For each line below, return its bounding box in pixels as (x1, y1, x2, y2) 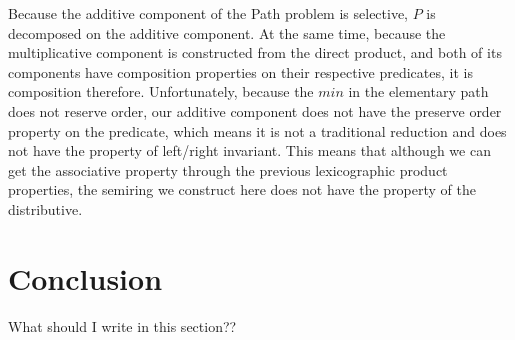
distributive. (8, 198, 83, 219)
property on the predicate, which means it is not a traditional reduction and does (8, 120, 507, 141)
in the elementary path (348, 81, 489, 102)
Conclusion (8, 257, 163, 298)
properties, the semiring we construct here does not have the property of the (8, 179, 477, 200)
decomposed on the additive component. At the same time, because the (8, 22, 446, 43)
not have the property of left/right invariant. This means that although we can (8, 140, 491, 161)
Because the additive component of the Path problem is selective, (8, 3, 409, 23)
